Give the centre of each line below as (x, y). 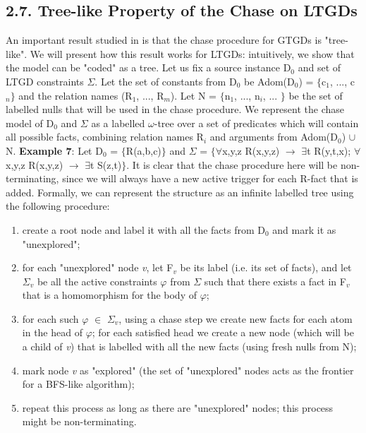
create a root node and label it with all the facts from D (144, 229)
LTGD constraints (45, 81)
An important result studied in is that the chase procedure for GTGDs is (164, 40)
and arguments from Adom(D (274, 137)
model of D (30, 123)
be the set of (316, 95)
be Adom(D (269, 81)
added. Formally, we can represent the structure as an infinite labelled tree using (180, 192)
